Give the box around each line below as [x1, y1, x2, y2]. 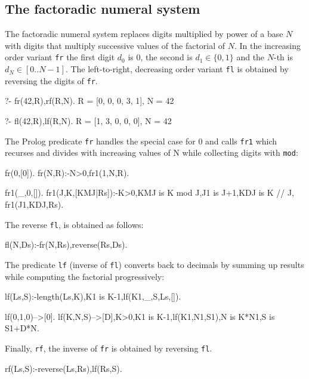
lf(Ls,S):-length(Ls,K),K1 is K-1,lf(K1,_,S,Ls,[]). [5, 290, 181, 303]
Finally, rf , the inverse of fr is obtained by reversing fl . [5, 341, 212, 354]
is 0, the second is [128, 51, 193, 63]
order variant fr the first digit [5, 51, 115, 63]
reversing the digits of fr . [5, 74, 98, 87]
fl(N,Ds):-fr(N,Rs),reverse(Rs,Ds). [5, 238, 128, 251]
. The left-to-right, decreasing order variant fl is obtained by [65, 63, 289, 75]
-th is [273, 51, 293, 63]
